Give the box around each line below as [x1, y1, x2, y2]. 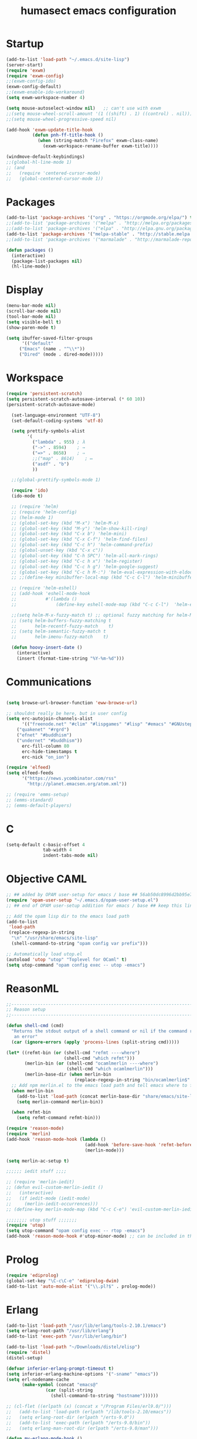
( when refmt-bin [11, 1109, 51, 1116]
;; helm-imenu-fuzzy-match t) [11, 634, 109, 640]
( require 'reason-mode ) [6, 1126, 64, 1131]
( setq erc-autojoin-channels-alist [6, 716, 93, 722]
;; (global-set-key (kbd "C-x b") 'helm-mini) [11, 531, 127, 537]
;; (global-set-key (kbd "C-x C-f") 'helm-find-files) [11, 536, 148, 542]
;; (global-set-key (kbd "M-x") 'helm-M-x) [11, 520, 119, 526]
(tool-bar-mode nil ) [6, 313, 57, 319]
